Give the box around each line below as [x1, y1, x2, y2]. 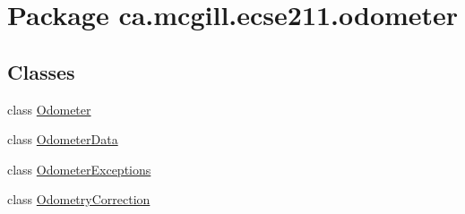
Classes [7, 57, 75, 85]
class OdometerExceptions [7, 159, 151, 178]
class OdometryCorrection [7, 190, 151, 209]
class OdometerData [7, 130, 118, 149]
